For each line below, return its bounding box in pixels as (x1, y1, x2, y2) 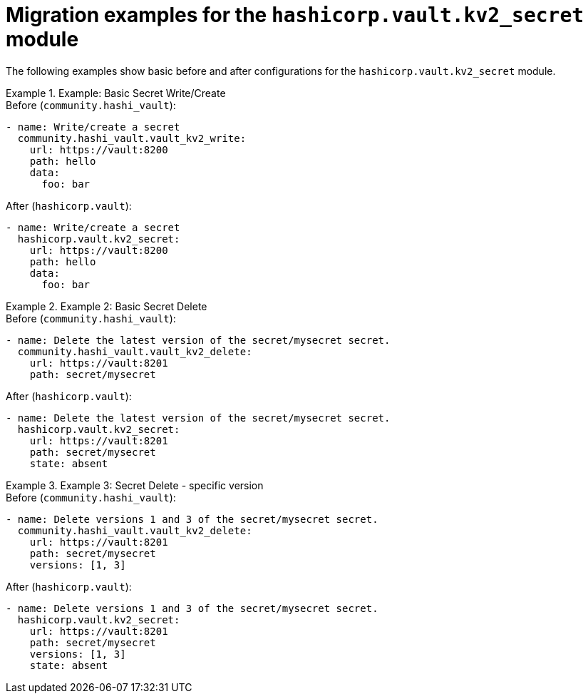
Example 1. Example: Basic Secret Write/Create (6, 86, 226, 99)
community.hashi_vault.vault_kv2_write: (17, 132, 247, 144)
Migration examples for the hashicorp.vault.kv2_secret (6, 3, 584, 27)
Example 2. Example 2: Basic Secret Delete (6, 300, 207, 312)
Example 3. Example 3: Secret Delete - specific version (6, 479, 264, 491)
